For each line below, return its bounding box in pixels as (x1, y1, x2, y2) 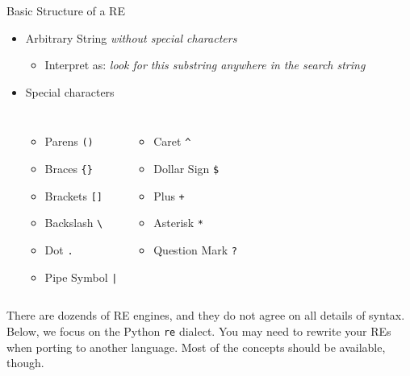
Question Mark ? (153, 242, 237, 258)
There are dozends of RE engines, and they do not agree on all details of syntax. (6, 307, 405, 324)
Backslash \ (44, 214, 103, 231)
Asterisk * (153, 214, 204, 231)
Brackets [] (44, 187, 102, 204)
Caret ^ (153, 133, 191, 150)
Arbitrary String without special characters (25, 29, 237, 46)
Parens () (44, 133, 94, 150)
